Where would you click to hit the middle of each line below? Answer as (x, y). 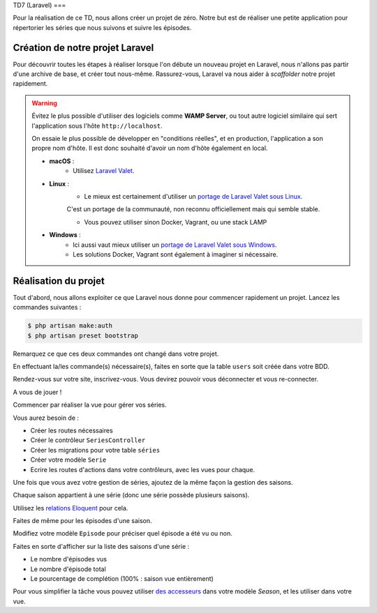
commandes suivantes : (47, 308)
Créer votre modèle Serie (68, 460)
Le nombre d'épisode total (68, 569)
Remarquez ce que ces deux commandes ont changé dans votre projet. (116, 354)
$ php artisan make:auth (70, 326)
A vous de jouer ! (37, 392)
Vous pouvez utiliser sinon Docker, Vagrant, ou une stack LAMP (176, 222)
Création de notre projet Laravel (83, 48)
